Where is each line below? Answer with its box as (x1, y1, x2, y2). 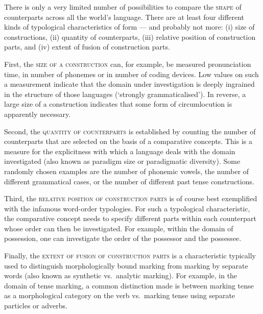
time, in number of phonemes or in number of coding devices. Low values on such (4, 68, 259, 79)
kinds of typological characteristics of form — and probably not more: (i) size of (4, 21, 255, 32)
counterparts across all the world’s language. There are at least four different (4, 11, 245, 22)
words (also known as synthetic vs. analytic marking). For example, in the (4, 270, 237, 281)
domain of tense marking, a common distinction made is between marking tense (4, 280, 254, 291)
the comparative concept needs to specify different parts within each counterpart (4, 213, 256, 224)
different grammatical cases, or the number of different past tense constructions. (4, 176, 254, 186)
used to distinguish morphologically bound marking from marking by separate (4, 260, 248, 271)
